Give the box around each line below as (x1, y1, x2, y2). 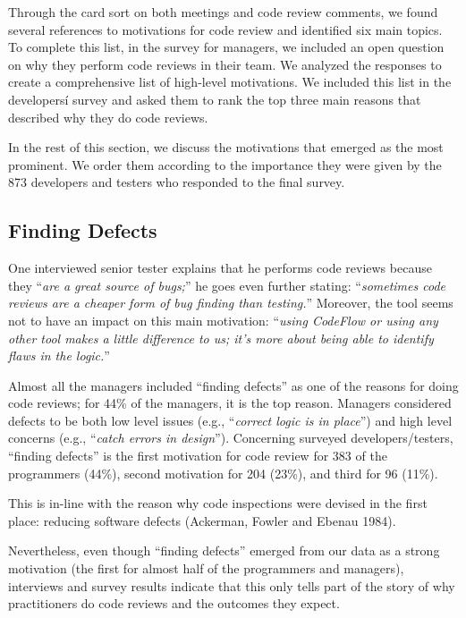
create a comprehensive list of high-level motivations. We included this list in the (8, 72, 452, 91)
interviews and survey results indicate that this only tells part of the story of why (8, 576, 455, 595)
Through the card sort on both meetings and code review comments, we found (8, 3, 438, 21)
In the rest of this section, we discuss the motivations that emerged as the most (8, 138, 444, 157)
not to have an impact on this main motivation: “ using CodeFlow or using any (8, 310, 438, 329)
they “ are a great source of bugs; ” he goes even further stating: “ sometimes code (8, 275, 446, 294)
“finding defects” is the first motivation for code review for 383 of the (8, 446, 387, 465)
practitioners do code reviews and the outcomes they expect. (8, 594, 340, 613)
